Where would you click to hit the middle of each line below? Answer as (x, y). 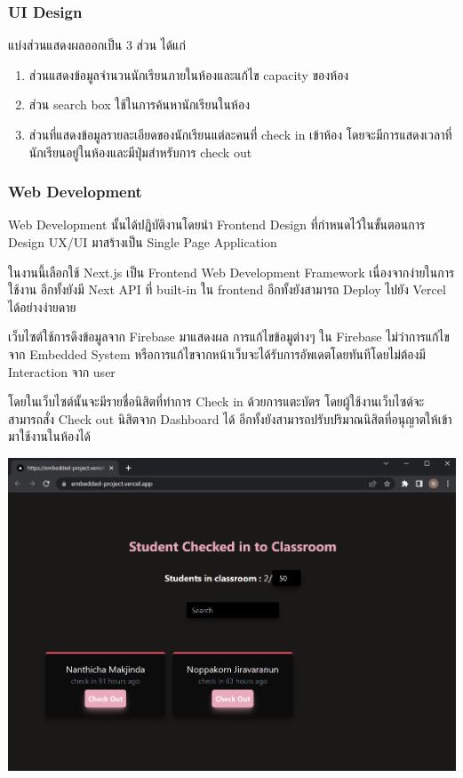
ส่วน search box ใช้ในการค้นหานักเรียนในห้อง (139, 104)
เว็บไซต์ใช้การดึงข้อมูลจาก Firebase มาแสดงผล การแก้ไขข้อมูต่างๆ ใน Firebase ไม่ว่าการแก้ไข (229, 337)
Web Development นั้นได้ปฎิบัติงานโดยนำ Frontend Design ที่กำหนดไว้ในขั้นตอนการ (217, 225)
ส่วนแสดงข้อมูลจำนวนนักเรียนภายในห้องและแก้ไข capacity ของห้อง (189, 74)
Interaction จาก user (62, 371)
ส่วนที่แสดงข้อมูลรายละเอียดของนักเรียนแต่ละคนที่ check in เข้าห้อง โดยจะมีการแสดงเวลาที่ (240, 134)
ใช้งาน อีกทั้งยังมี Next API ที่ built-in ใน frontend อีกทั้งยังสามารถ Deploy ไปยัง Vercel (227, 289)
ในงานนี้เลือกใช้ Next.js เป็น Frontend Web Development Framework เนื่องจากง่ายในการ (231, 272)
